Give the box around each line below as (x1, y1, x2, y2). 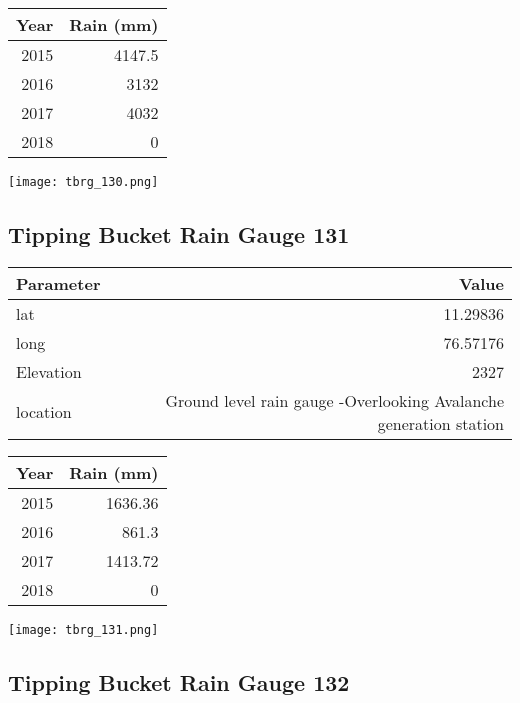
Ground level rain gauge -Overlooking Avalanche (165, 388, 504, 412)
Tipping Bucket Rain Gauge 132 (8, 666, 350, 697)
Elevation (16, 359, 82, 383)
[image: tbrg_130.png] (8, 175, 159, 189)
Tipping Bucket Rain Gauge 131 (8, 219, 350, 250)
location (16, 400, 72, 424)
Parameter (16, 271, 101, 295)
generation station (377, 411, 504, 435)
